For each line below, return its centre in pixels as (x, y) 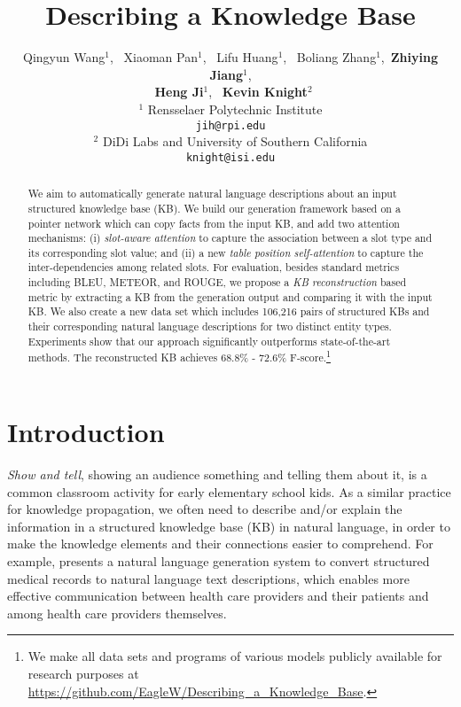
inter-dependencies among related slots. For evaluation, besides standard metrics (214, 267)
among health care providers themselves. (117, 613)
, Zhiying (409, 57)
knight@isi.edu (230, 157)
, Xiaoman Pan (153, 57)
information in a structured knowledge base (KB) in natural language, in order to (229, 526)
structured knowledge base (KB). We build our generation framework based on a (214, 208)
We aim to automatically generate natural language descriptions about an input (212, 194)
